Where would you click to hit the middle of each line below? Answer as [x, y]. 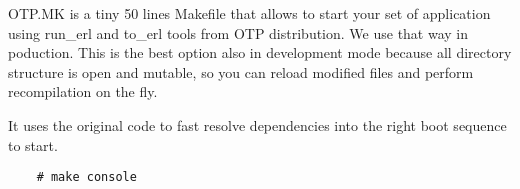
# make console [86, 177]
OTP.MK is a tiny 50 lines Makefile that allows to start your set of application [249, 13]
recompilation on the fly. [83, 91]
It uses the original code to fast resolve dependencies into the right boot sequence [257, 124]
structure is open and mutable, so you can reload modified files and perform [241, 71]
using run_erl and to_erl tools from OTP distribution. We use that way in [238, 32]
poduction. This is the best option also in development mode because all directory [260, 52]
